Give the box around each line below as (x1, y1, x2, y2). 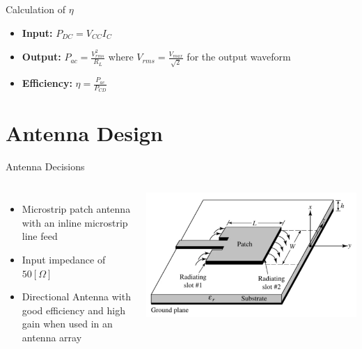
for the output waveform (187, 49, 291, 64)
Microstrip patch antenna (22, 202, 131, 216)
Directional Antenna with (22, 289, 131, 304)
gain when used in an (22, 316, 113, 331)
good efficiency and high (22, 302, 125, 317)
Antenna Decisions (6, 159, 85, 173)
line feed (22, 229, 58, 243)
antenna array (22, 330, 82, 344)
